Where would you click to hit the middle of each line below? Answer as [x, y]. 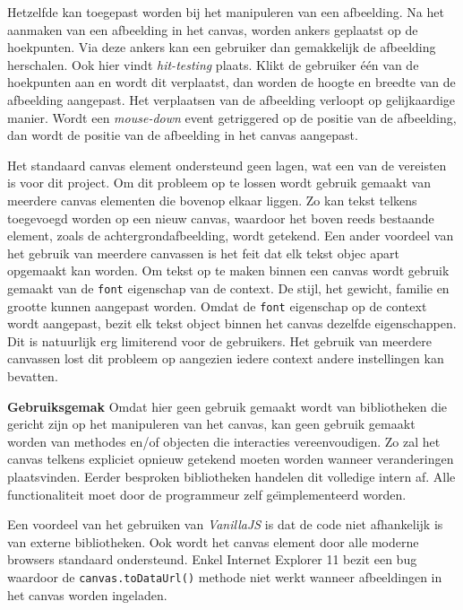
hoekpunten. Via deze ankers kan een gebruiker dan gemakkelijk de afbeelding [222, 47]
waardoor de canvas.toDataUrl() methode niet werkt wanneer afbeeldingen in [225, 576]
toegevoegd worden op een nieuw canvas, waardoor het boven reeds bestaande [221, 218]
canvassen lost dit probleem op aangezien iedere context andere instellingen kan [226, 358]
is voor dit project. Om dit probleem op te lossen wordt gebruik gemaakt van [219, 183]
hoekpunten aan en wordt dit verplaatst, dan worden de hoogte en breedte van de [231, 82]
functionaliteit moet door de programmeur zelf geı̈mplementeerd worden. [207, 494]
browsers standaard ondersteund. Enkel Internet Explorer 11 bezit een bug [212, 559]
